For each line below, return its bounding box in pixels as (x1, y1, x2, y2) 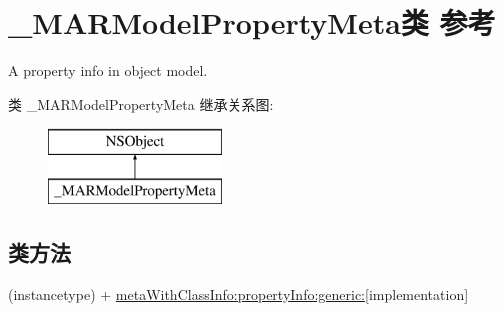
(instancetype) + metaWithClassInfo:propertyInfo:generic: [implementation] (8, 283, 469, 304)
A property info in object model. (8, 60, 208, 81)
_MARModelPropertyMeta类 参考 (8, 2, 496, 43)
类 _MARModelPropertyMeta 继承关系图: (8, 93, 274, 114)
